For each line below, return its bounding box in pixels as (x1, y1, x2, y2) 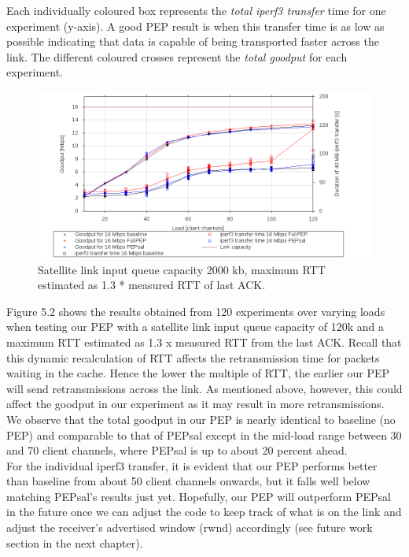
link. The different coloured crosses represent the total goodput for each (6, 48, 348, 65)
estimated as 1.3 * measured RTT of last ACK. (38, 277, 266, 293)
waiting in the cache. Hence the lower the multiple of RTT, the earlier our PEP (6, 365, 390, 381)
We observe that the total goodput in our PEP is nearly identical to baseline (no (6, 410, 396, 427)
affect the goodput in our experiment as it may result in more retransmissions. (6, 395, 385, 412)
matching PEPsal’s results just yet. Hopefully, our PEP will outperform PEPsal (6, 488, 391, 504)
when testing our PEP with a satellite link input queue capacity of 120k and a (6, 318, 384, 335)
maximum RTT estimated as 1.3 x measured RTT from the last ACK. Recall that (6, 333, 402, 350)
